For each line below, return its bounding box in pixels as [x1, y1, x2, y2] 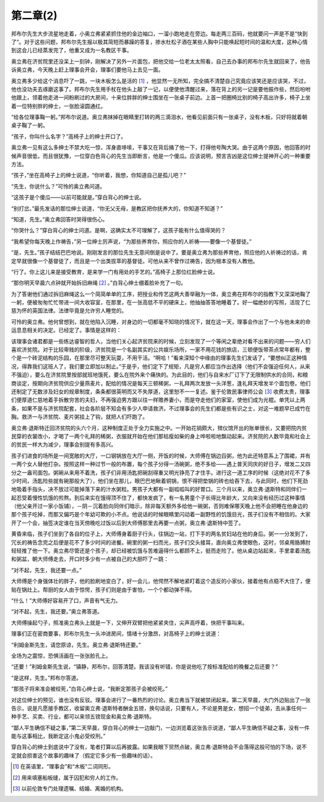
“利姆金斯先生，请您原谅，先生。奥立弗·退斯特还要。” [11, 641, 141, 648]
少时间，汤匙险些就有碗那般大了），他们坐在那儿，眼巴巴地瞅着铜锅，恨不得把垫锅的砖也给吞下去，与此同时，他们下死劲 [11, 477, 308, 484]
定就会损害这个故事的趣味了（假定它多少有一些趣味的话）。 [11, 752, 156, 759]
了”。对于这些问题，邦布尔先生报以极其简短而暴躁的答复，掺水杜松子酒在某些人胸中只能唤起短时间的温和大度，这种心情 [11, 38, 308, 45]
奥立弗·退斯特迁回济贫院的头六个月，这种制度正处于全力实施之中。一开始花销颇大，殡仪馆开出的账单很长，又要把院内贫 [11, 424, 307, 432]
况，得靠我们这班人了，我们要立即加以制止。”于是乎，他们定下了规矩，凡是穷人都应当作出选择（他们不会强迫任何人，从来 [11, 363, 311, 370]
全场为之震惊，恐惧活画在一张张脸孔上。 [11, 652, 111, 659]
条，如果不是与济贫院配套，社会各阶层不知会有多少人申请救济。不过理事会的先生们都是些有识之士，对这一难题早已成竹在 [11, 405, 311, 412]
